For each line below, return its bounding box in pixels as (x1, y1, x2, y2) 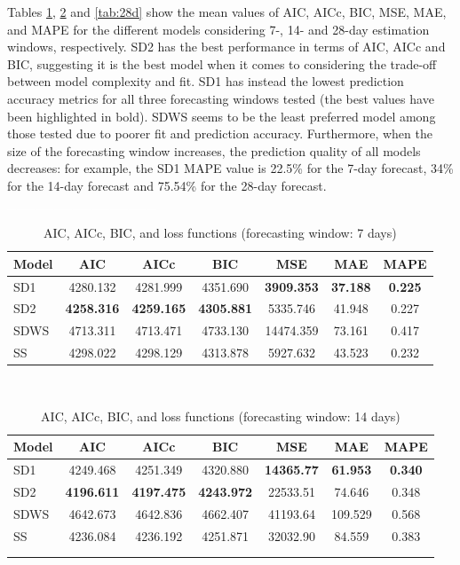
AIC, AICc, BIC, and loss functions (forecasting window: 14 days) (41, 406, 401, 425)
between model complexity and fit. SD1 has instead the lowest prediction (7, 72, 404, 90)
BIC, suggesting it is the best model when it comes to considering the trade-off (7, 54, 437, 73)
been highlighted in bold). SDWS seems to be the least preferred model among (7, 106, 436, 125)
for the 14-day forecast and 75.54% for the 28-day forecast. (7, 176, 327, 194)
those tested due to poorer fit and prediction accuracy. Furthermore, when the (7, 124, 432, 143)
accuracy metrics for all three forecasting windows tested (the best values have (7, 89, 434, 107)
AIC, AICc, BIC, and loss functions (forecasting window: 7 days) (44, 224, 397, 242)
